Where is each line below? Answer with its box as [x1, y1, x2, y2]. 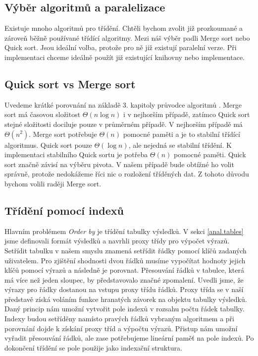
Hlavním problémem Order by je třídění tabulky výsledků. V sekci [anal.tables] [4, 226, 244, 236]
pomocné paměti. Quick [174, 149, 246, 160]
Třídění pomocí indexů [4, 202, 124, 218]
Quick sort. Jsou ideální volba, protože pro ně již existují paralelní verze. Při [4, 42, 237, 53]
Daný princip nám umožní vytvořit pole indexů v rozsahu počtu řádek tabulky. [4, 303, 245, 314]
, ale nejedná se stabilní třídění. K [128, 139, 232, 150]
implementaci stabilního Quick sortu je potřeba [4, 149, 148, 160]
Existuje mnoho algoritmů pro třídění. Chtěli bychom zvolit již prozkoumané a [4, 23, 243, 33]
